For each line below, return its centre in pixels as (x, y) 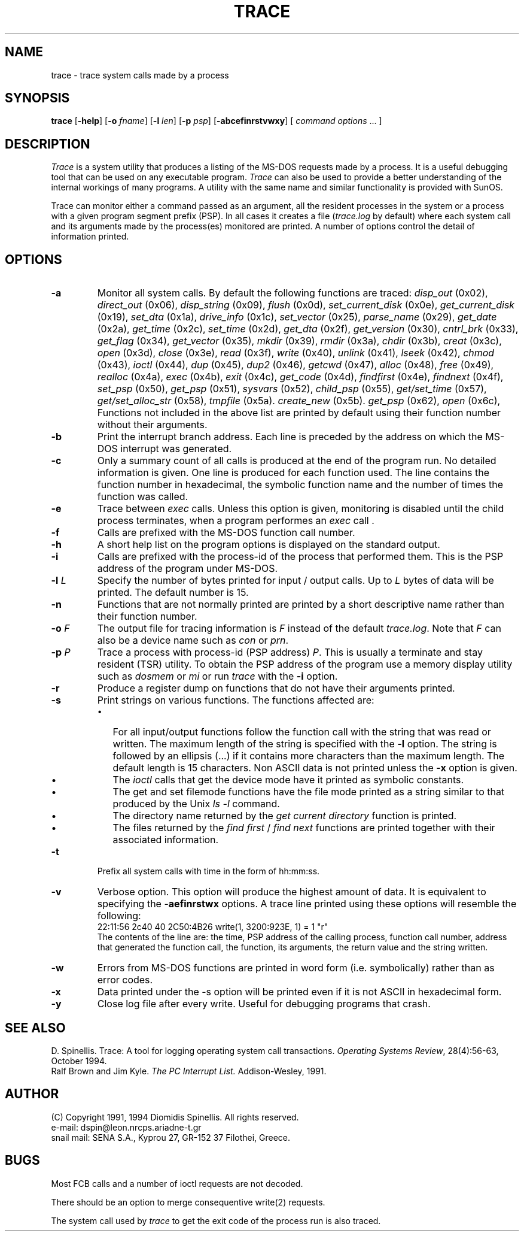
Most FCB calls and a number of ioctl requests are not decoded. (177, 1183)
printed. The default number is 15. (173, 593)
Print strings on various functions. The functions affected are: (236, 700)
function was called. (143, 497)
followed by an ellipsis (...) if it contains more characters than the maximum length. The (309, 756)
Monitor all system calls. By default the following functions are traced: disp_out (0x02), (293, 293)
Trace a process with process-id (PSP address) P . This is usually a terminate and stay (290, 652)
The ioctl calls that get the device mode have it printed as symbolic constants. (288, 780)
